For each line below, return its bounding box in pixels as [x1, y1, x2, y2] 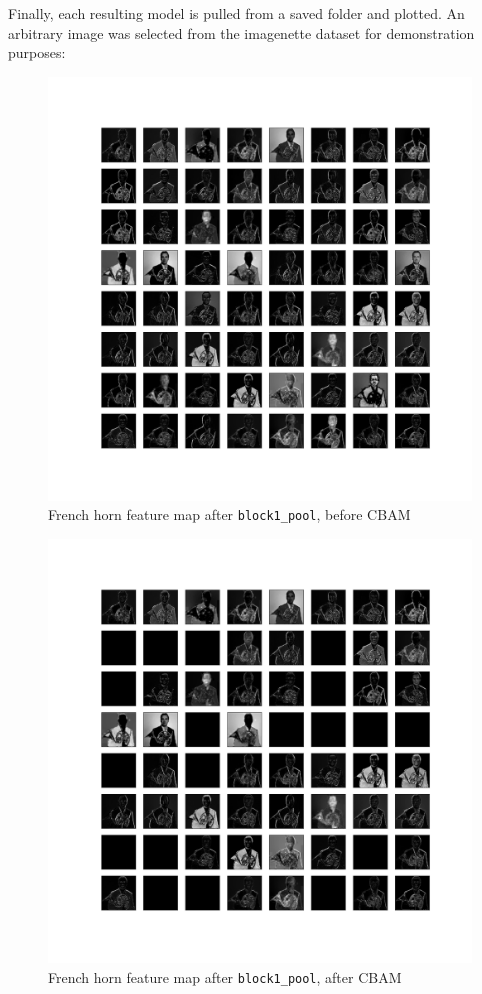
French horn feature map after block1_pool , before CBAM [48, 504, 411, 525]
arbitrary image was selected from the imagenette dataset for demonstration [8, 22, 475, 43]
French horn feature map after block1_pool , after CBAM [48, 966, 402, 987]
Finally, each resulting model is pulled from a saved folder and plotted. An [8, 3, 465, 23]
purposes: [8, 42, 66, 63]
